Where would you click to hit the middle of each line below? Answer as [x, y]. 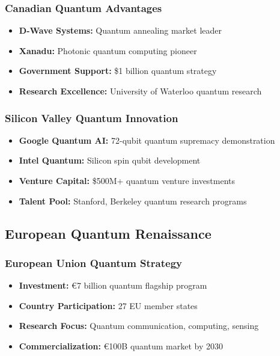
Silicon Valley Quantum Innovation [92, 118]
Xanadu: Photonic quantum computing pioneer [108, 50]
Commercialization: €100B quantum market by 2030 [121, 345]
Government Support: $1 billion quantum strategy [118, 71]
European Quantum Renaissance [108, 233]
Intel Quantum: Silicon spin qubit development [110, 160]
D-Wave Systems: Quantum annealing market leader [120, 30]
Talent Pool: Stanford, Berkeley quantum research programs [133, 201]
